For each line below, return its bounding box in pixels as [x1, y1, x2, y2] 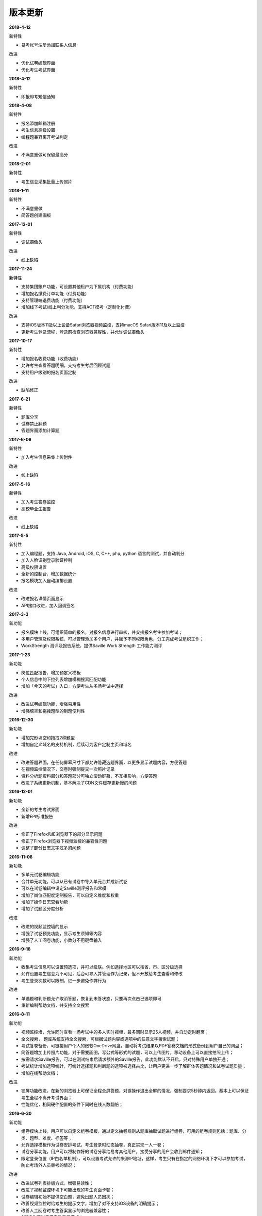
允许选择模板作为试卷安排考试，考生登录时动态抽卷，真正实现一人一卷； [21, 1142, 166, 1148]
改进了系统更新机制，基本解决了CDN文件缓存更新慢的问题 [21, 780, 137, 786]
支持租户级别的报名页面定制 [21, 369, 77, 375]
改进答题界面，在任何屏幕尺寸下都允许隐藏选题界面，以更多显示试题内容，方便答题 [21, 759, 187, 765]
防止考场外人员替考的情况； [21, 1162, 77, 1168]
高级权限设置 [21, 564, 47, 570]
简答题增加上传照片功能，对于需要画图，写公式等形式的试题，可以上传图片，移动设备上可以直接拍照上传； [21, 1050, 234, 1055]
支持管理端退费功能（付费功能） [21, 297, 85, 304]
